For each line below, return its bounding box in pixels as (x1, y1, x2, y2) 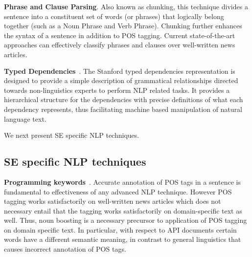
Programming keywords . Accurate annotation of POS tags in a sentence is (4, 176, 241, 187)
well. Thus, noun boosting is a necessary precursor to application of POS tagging (4, 215, 247, 225)
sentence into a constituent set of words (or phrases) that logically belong (4, 11, 224, 21)
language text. (4, 113, 46, 124)
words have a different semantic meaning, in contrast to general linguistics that (4, 234, 241, 244)
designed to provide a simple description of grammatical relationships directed (4, 75, 238, 86)
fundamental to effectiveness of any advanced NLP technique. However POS (4, 186, 232, 196)
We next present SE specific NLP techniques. (4, 130, 139, 140)
